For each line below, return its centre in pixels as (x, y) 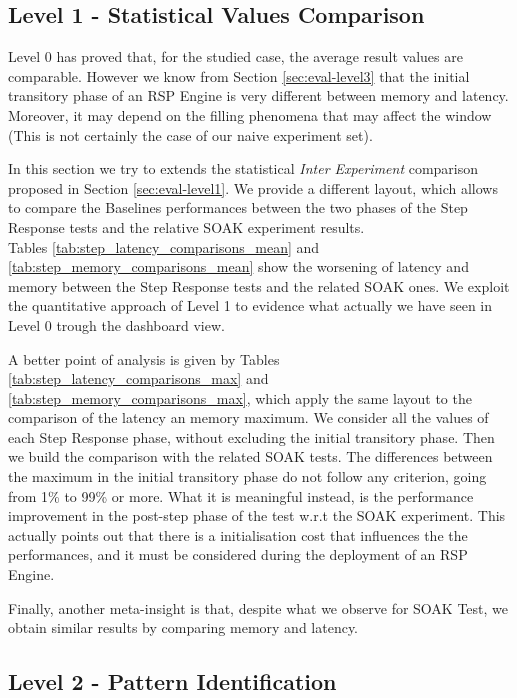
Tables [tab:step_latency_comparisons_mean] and (164, 246)
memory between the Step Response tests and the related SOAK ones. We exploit (259, 285)
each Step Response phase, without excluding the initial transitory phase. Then (251, 436)
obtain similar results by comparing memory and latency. (183, 627)
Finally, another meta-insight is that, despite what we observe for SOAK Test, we (258, 607)
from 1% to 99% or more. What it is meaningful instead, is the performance (241, 495)
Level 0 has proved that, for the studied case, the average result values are (235, 56)
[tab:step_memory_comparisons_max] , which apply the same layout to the (240, 397)
